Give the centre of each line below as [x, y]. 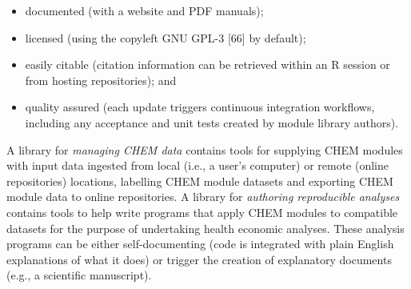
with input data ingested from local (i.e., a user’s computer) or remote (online [198, 165]
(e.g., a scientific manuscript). [79, 275]
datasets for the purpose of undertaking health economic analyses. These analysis [205, 228]
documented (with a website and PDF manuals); [144, 10]
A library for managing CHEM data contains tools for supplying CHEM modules [205, 149]
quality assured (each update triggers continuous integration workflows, [200, 107]
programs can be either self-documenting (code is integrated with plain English [200, 244]
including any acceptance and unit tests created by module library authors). [212, 122]
